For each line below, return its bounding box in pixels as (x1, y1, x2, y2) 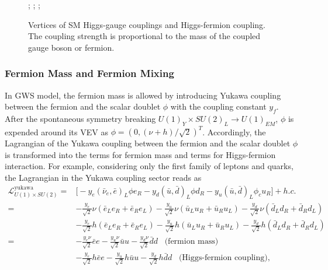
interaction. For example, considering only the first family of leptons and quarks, (5, 160, 294, 172)
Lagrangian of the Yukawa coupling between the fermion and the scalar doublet (5, 137, 291, 149)
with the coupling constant (170, 100, 267, 113)
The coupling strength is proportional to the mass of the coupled (28, 30, 261, 42)
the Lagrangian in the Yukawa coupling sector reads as (5, 171, 202, 184)
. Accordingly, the (202, 125, 266, 138)
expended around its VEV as (5, 125, 108, 138)
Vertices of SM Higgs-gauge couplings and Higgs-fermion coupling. (28, 18, 266, 30)
